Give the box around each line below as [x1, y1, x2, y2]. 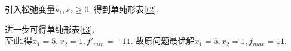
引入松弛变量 [5, 3, 55, 15]
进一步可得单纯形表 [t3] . [5, 23, 95, 35]
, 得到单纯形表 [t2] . [88, 3, 159, 15]
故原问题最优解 [136, 34, 195, 47]
